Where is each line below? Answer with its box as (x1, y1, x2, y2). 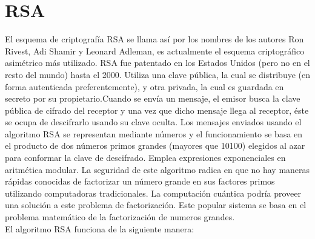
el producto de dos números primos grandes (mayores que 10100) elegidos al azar (5, 139, 305, 152)
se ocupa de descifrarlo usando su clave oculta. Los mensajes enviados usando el (5, 116, 302, 128)
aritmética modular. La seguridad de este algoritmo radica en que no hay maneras (5, 163, 310, 175)
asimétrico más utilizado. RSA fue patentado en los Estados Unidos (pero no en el (5, 56, 310, 69)
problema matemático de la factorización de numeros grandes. (5, 211, 235, 223)
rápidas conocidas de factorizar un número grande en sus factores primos (5, 175, 275, 188)
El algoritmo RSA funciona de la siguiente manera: (5, 222, 194, 235)
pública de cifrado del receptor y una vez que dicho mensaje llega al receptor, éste (5, 103, 309, 116)
